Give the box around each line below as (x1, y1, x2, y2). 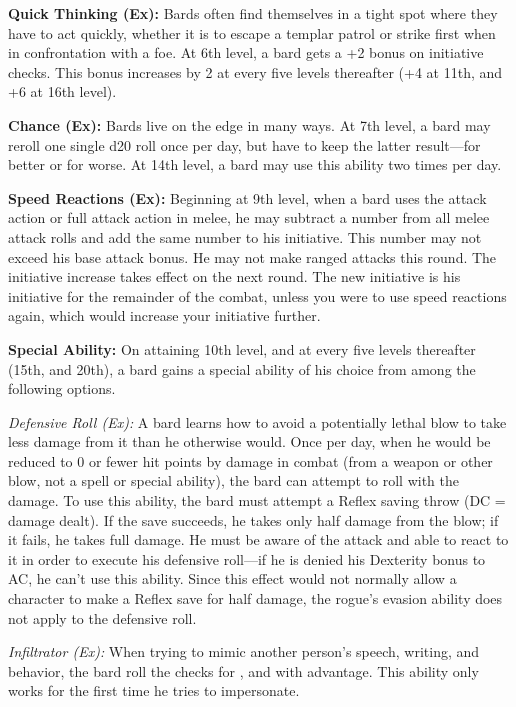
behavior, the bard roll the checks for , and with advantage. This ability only (8, 660, 479, 681)
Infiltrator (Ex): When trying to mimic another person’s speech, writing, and (8, 641, 480, 662)
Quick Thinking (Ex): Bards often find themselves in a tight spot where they (8, 3, 498, 23)
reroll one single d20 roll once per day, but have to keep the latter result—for (8, 134, 481, 155)
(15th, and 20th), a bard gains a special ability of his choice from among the (8, 358, 476, 379)
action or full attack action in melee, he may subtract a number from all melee (8, 207, 490, 228)
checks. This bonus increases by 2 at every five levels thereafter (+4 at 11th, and (8, 61, 503, 82)
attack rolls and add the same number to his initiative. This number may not (8, 226, 482, 247)
